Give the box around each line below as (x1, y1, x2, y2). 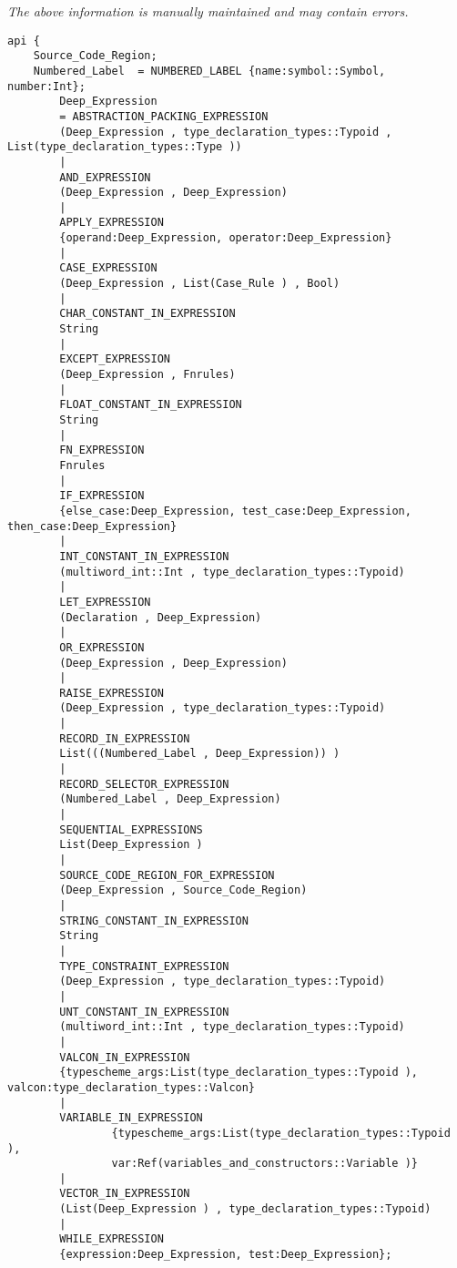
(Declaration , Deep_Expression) (59, 610, 262, 624)
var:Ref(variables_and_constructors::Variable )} (111, 1157, 419, 1171)
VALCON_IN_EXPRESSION (59, 1050, 190, 1064)
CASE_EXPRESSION (59, 261, 157, 275)
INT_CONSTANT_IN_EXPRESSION (59, 549, 229, 563)
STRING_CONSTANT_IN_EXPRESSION (59, 914, 249, 927)
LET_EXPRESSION (59, 595, 151, 608)
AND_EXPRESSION (59, 170, 151, 184)
